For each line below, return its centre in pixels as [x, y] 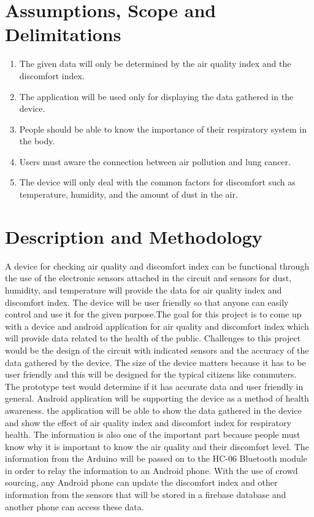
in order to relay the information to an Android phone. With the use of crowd [151, 470]
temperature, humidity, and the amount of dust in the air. [128, 194]
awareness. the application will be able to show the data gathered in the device [153, 410]
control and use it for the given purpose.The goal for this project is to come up [153, 314]
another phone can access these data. [75, 506]
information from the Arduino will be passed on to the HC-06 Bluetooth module [156, 458]
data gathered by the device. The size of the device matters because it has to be [155, 362]
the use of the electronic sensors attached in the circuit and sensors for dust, [148, 278]
